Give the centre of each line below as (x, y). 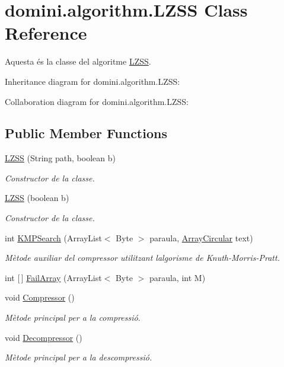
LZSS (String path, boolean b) (60, 158)
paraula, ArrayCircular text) (201, 237)
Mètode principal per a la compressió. (73, 317)
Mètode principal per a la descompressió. (79, 357)
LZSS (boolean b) (37, 198)
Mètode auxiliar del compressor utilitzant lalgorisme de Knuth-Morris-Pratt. (142, 258)
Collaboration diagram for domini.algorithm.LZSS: (97, 101)
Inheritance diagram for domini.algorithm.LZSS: (92, 81)
